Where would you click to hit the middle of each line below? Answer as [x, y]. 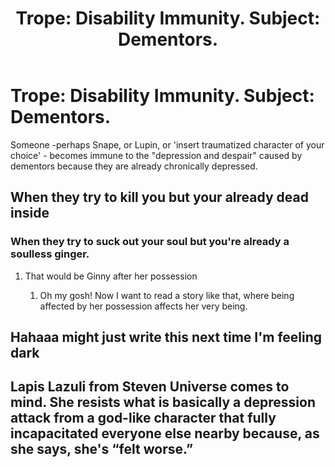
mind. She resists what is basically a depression [163, 402]
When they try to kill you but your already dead [159, 197]
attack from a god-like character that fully [143, 418]
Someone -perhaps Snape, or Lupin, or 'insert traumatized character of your [167, 144]
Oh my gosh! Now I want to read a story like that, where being [167, 295]
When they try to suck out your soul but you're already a [150, 242]
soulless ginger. [50, 254]
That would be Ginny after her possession [111, 276]
